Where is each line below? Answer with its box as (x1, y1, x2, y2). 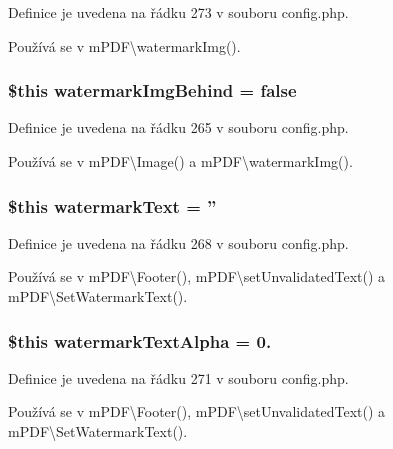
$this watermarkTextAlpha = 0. (8, 328, 272, 353)
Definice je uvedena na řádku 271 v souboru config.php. (8, 367, 349, 388)
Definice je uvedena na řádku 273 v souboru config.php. (8, 2, 349, 22)
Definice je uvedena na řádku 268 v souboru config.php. (8, 232, 349, 253)
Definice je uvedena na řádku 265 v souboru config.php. (8, 117, 349, 138)
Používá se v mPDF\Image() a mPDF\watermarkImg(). (8, 151, 353, 171)
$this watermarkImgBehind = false (8, 78, 297, 103)
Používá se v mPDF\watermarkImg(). (8, 35, 241, 56)
